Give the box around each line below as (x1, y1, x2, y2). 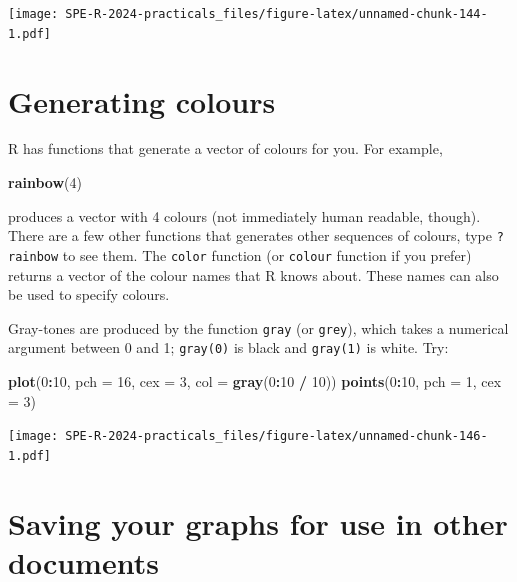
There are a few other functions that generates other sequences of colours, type (8, 225, 492, 246)
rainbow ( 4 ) (8, 172, 82, 193)
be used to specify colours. (8, 284, 170, 305)
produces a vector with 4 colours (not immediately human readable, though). (8, 205, 481, 226)
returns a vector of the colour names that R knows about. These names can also (8, 264, 499, 285)
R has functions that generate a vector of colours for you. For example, (8, 138, 443, 159)
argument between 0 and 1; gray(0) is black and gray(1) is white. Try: (8, 337, 449, 358)
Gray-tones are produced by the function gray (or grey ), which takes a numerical (8, 317, 509, 338)
